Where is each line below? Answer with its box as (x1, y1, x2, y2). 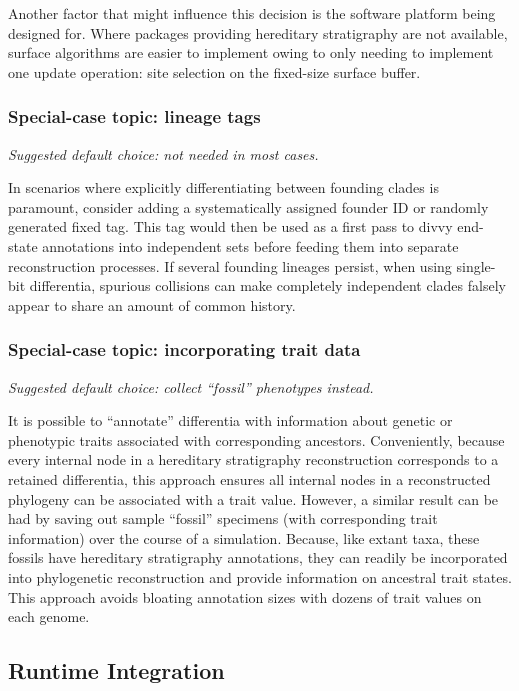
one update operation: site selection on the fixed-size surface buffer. (8, 61, 421, 82)
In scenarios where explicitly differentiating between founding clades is (8, 177, 439, 198)
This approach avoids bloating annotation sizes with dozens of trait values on (8, 586, 482, 607)
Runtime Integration (8, 655, 225, 686)
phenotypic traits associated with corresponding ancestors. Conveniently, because (8, 429, 505, 450)
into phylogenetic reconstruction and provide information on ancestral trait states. (8, 566, 512, 587)
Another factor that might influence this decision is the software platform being (8, 3, 496, 23)
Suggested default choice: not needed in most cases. (8, 143, 319, 164)
